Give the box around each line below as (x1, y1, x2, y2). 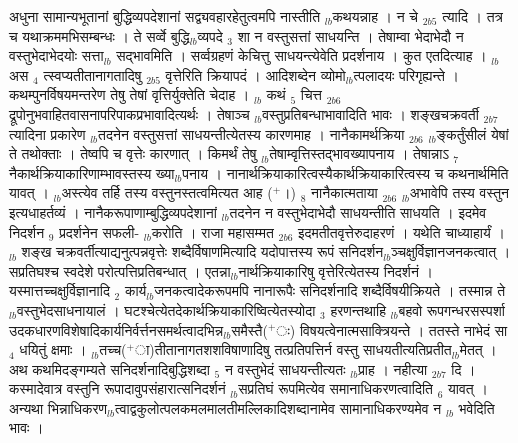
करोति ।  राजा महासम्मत (151, 221, 274, 242)
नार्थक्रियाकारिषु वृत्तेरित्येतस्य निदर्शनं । (238, 260, 433, 281)
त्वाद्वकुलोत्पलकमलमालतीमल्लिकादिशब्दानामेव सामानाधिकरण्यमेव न (115, 397, 442, 418)
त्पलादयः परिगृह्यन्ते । (353, 64, 460, 85)
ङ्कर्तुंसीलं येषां (436, 123, 509, 144)
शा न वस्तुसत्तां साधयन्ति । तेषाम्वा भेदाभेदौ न (237, 25, 464, 46)
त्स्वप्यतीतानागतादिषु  (43, 64, 147, 85)
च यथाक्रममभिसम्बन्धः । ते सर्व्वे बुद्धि (9, 25, 190, 46)
